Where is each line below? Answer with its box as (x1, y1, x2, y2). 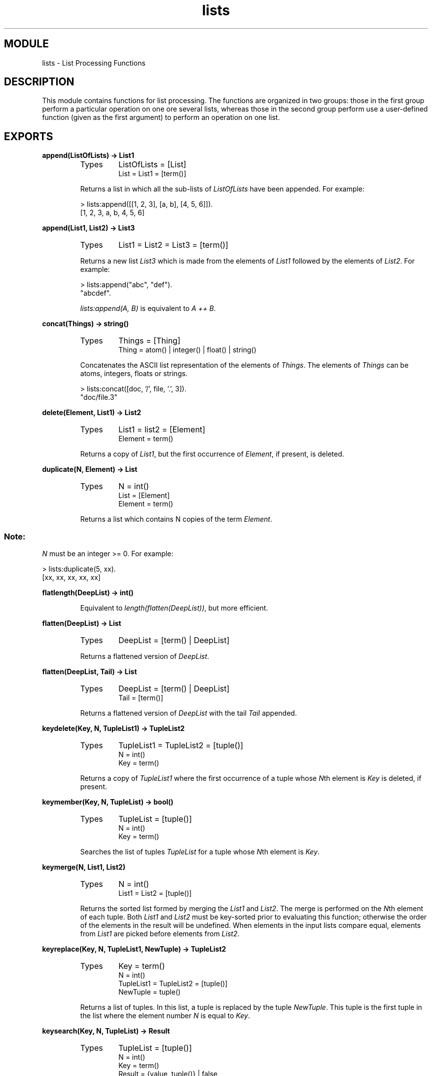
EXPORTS (4, 130, 53, 143)
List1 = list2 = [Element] (118, 424, 206, 435)
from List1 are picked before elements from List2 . (80, 929, 240, 938)
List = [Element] (118, 491, 170, 500)
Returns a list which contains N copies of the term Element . (80, 515, 272, 524)
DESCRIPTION (4, 76, 74, 88)
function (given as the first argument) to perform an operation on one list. (42, 113, 280, 122)
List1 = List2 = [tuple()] (118, 889, 192, 898)
